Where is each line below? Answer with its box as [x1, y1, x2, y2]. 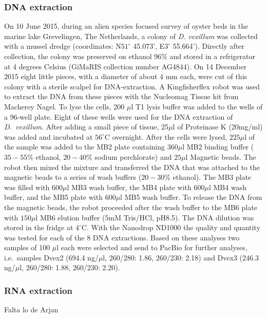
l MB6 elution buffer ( [35, 212, 105, 222]
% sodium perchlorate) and [86, 151, 172, 162]
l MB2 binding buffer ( [182, 141, 254, 152]
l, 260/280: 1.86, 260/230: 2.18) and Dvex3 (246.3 [103, 252, 259, 263]
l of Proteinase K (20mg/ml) [173, 121, 263, 132]
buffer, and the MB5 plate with [4, 192, 103, 202]
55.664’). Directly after [173, 41, 244, 51]
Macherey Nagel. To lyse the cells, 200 [4, 101, 125, 111]
